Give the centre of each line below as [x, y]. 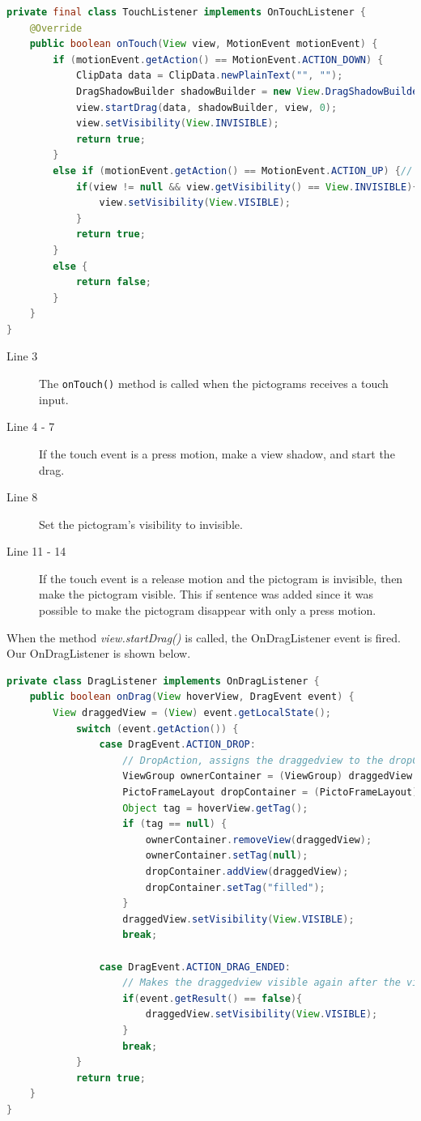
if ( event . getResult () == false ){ [213, 998]
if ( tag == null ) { [175, 824]
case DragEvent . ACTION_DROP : [177, 745]
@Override [56, 28]
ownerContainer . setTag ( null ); [227, 856]
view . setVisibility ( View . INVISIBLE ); [177, 124]
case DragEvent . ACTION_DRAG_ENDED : [195, 967]
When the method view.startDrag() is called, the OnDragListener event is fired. [204, 637]
